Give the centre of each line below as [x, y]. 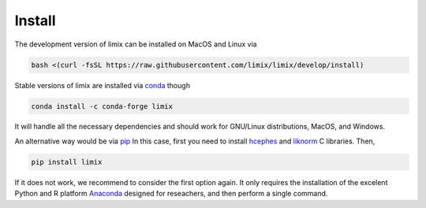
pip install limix [67, 162]
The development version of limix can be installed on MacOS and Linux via [136, 44]
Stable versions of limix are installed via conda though [103, 85]
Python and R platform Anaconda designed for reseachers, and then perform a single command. [171, 194]
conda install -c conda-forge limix [102, 106]
